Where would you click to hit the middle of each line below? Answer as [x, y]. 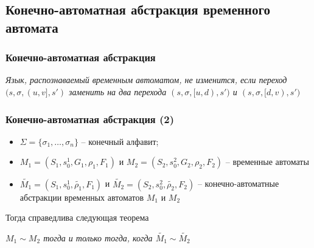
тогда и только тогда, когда [98, 238]
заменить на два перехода [118, 91]
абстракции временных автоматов [82, 197]
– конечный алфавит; [120, 141]
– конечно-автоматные [238, 183]
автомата [32, 27]
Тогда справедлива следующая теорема [77, 217]
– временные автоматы [267, 162]
